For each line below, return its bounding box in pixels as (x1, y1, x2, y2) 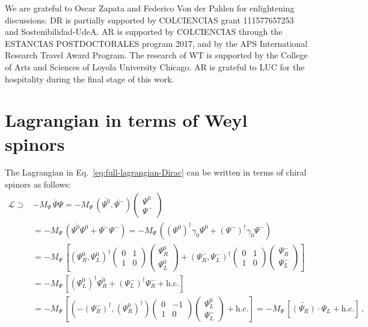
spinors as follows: (5, 178, 72, 191)
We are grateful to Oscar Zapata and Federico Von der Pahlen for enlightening (5, 2, 295, 14)
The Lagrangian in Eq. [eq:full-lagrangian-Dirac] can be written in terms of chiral (5, 166, 307, 179)
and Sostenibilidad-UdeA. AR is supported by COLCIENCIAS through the (5, 25, 283, 38)
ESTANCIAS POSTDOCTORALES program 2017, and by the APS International (5, 37, 308, 49)
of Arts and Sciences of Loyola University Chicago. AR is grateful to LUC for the (5, 60, 305, 73)
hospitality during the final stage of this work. (5, 72, 174, 85)
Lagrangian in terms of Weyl (5, 108, 248, 132)
